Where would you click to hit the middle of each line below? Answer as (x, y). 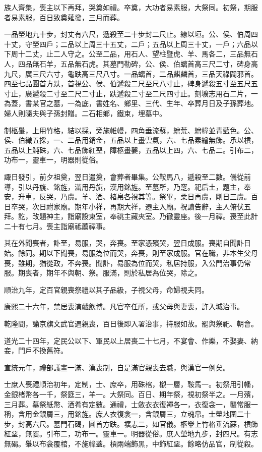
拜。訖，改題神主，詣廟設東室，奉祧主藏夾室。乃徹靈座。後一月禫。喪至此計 (131, 216)
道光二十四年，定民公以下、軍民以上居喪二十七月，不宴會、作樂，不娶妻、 (127, 340)
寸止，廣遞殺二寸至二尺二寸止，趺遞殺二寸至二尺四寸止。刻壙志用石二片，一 (131, 93)
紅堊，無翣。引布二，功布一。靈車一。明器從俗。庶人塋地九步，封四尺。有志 (131, 434)
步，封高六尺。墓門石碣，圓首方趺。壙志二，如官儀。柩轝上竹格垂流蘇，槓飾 (131, 423)
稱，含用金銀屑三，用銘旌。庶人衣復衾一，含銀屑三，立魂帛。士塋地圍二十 (127, 414)
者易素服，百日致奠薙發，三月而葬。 (64, 17)
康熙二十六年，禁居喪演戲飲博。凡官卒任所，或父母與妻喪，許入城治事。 (124, 306)
